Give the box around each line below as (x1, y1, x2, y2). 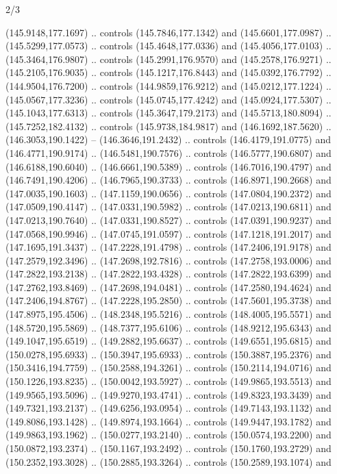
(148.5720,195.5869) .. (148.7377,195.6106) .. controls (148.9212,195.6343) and (5, 320, 332, 334)
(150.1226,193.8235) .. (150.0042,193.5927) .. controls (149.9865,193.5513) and (5, 374, 332, 388)
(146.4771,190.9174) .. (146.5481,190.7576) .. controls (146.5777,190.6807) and (5, 145, 332, 160)
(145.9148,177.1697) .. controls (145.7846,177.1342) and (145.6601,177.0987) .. (5, 25, 332, 39)
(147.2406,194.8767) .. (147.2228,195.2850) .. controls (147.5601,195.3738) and (5, 293, 332, 308)
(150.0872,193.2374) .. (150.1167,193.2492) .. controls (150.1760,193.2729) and (5, 441, 332, 455)
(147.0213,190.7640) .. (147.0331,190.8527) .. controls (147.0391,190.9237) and (5, 212, 332, 227)
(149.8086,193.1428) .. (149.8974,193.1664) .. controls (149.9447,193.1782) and (5, 414, 332, 428)
